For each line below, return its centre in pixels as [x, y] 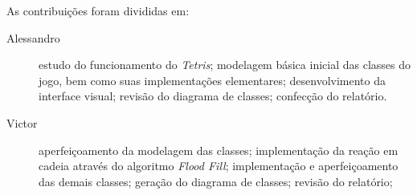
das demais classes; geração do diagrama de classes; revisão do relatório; [216, 181]
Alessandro [33, 37]
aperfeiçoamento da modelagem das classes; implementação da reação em [219, 150]
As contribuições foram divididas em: [98, 10]
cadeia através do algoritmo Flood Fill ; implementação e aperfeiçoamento [219, 166]
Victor [22, 122]
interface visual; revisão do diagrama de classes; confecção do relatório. [213, 96]
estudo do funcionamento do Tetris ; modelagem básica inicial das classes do [225, 65]
